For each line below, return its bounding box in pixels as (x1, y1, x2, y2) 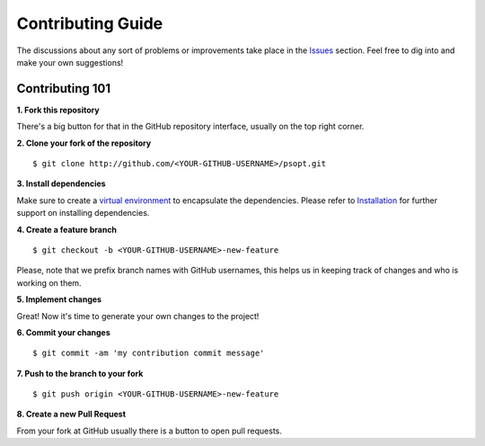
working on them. (16, 277, 82, 288)
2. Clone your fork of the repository (16, 138, 152, 148)
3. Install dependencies (16, 178, 107, 189)
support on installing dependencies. (16, 208, 150, 219)
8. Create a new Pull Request (16, 409, 126, 420)
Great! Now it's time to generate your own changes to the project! (16, 310, 260, 321)
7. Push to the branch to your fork (16, 368, 144, 379)
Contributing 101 (16, 81, 111, 96)
